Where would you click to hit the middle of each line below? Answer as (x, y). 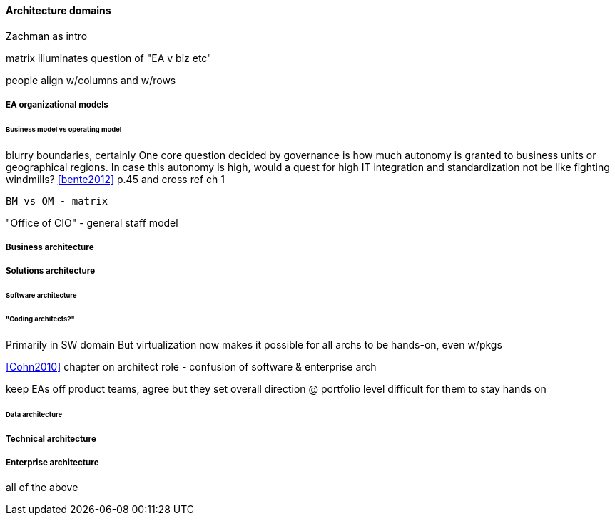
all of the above (42, 488)
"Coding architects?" (40, 319)
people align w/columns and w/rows (91, 80)
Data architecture (34, 414)
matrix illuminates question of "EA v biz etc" (109, 58)
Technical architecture (51, 439)
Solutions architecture (51, 271)
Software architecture (41, 296)
